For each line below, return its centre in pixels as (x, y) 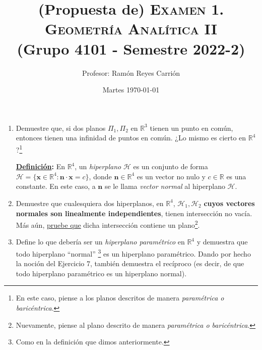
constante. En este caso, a (56, 186)
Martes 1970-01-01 (131, 90)
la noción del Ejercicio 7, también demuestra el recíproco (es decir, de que (130, 263)
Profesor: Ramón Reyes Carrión (131, 72)
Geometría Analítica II (131, 29)
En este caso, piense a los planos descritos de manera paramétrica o (120, 298)
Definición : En (40, 166)
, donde (100, 176)
